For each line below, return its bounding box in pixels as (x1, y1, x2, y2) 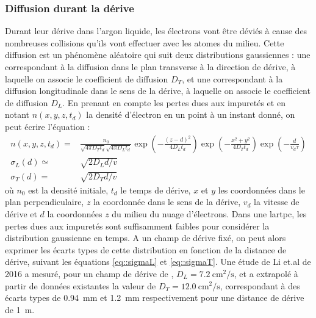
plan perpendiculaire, (5, 195, 84, 208)
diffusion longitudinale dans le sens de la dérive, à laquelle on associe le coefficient (5, 84, 311, 97)
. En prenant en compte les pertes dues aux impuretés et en (62, 96, 285, 109)
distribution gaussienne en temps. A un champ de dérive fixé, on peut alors (5, 231, 286, 244)
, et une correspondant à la (182, 72, 283, 85)
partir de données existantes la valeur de (5, 279, 156, 292)
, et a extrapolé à (234, 267, 298, 280)
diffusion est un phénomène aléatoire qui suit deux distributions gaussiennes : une (5, 48, 311, 61)
